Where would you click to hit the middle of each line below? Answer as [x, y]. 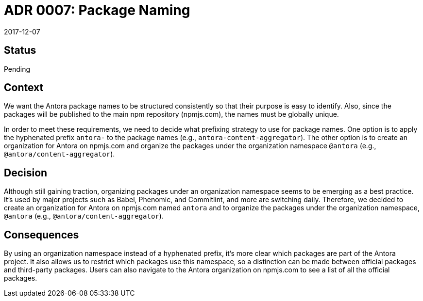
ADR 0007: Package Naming [97, 10]
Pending [17, 69]
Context [24, 88]
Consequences [42, 235]
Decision [26, 173]
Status [20, 50]
